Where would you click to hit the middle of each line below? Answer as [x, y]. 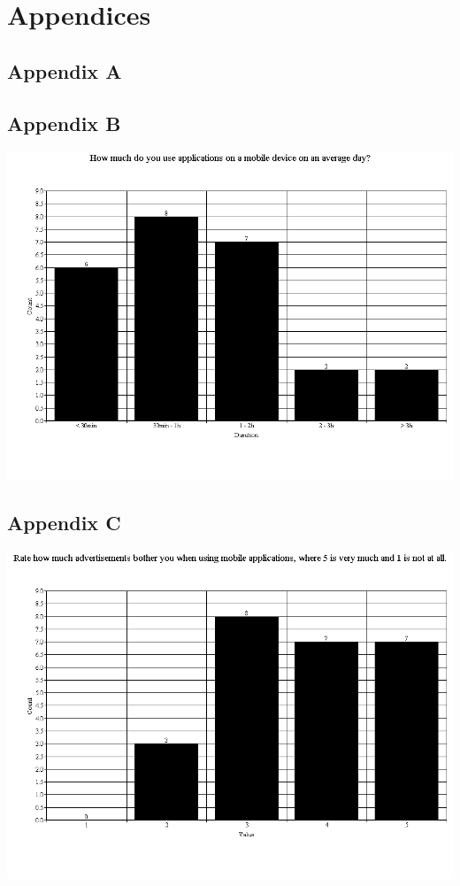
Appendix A [65, 70]
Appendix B [64, 123]
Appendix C [64, 522]
